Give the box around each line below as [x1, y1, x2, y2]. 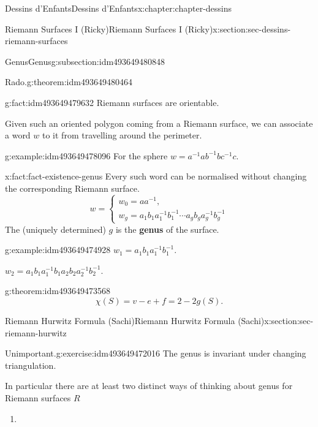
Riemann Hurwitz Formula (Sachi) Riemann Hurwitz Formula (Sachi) [5, 314, 265, 327]
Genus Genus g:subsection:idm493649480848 [5, 55, 165, 67]
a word [5, 129, 31, 142]
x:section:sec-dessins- [213, 22, 291, 35]
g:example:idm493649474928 [5, 243, 111, 256]
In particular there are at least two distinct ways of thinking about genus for [5, 379, 293, 392]
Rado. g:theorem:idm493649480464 [5, 75, 132, 88]
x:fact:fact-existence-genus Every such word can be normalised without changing [5, 170, 307, 183]
